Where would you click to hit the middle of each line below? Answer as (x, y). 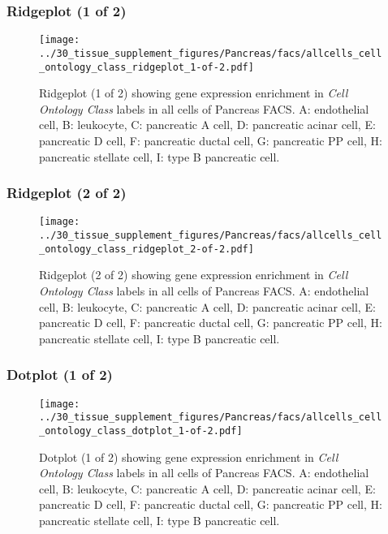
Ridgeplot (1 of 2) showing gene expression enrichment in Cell (194, 93)
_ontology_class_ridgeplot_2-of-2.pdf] (147, 249)
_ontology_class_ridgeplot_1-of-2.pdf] (147, 67)
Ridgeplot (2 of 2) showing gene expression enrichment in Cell (194, 275)
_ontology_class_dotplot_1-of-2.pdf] (141, 431)
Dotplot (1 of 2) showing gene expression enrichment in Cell (189, 456)
